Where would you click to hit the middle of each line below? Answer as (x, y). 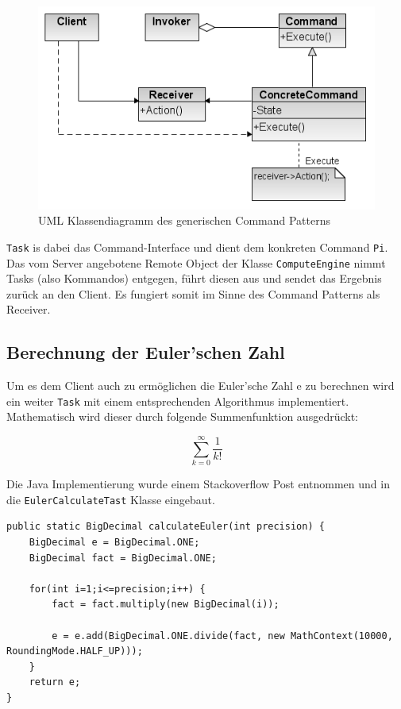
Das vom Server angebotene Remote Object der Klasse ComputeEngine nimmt (196, 262)
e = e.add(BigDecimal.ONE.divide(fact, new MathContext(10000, (222, 636)
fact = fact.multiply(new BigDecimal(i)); (166, 605)
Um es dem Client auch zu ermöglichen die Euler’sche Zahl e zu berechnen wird (200, 385)
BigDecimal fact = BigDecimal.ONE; (123, 558)
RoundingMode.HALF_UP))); (75, 651)
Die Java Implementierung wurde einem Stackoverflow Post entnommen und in (198, 484)
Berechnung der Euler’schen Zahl (146, 352)
